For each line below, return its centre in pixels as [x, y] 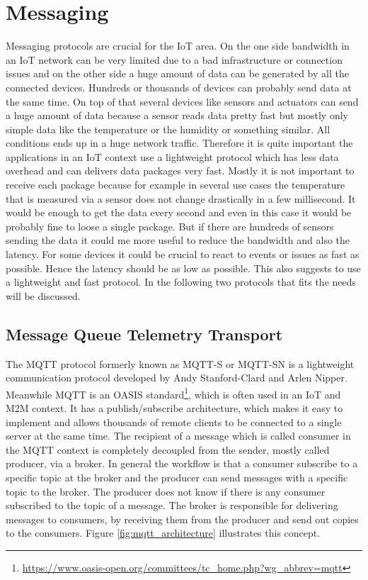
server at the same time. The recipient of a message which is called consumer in [178, 436]
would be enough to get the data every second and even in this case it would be [179, 212]
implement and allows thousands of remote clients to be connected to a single [174, 422]
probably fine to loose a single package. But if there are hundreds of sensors [170, 226]
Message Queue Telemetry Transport [144, 334]
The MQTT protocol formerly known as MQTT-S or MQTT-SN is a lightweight [180, 363]
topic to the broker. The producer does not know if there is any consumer [166, 491]
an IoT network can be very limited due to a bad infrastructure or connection [174, 59]
